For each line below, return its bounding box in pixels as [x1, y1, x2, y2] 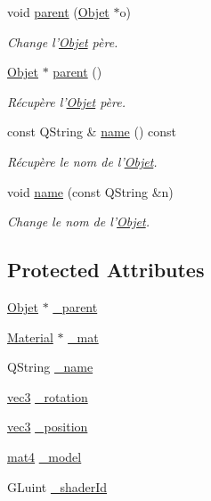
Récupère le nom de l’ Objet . [7, 152, 158, 170]
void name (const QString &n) [7, 182, 174, 201]
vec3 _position [7, 417, 88, 436]
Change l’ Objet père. [7, 32, 118, 51]
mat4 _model [7, 447, 82, 465]
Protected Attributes [7, 256, 205, 283]
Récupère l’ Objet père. [7, 92, 126, 111]
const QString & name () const [7, 122, 176, 141]
